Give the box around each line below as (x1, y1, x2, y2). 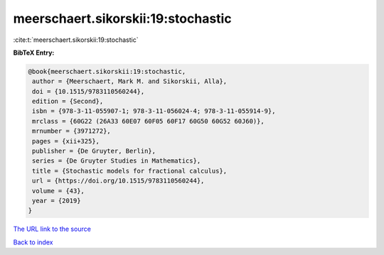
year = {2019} (32, 197, 81, 205)
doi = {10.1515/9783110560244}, (32, 87, 145, 95)
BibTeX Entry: (13, 48, 55, 57)
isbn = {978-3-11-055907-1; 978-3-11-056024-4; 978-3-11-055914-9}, (32, 107, 276, 115)
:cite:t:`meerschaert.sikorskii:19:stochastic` (13, 36, 139, 44)
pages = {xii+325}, (32, 137, 100, 145)
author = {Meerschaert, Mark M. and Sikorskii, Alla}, (32, 77, 228, 85)
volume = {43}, (32, 187, 85, 195)
